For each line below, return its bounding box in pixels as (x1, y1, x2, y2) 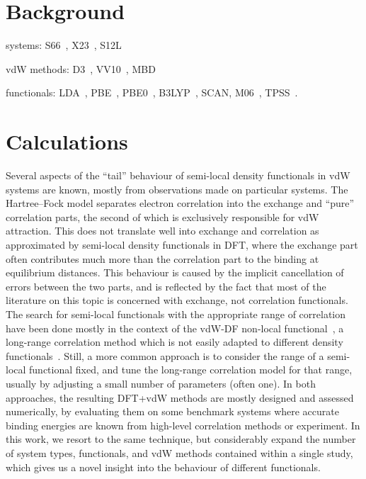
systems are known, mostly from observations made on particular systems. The (6, 181, 348, 196)
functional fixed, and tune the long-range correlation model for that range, (29, 362, 353, 377)
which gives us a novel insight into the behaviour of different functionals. (6, 459, 321, 474)
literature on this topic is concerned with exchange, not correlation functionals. (6, 293, 348, 308)
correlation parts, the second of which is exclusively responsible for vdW (6, 209, 319, 224)
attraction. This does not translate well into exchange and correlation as (6, 223, 319, 238)
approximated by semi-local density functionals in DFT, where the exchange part (6, 237, 358, 252)
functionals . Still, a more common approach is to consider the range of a (6, 348, 324, 363)
